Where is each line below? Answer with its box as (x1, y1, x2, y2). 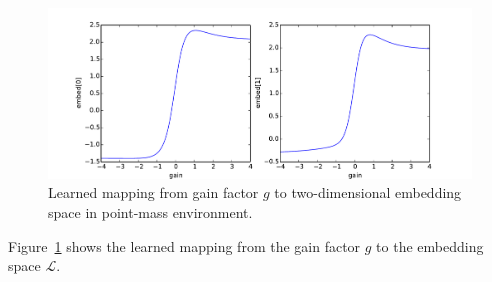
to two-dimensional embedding (274, 182, 462, 203)
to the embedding (376, 235, 484, 256)
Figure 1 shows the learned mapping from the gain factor (8, 235, 361, 256)
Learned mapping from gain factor (48, 182, 259, 203)
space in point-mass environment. (48, 201, 253, 222)
